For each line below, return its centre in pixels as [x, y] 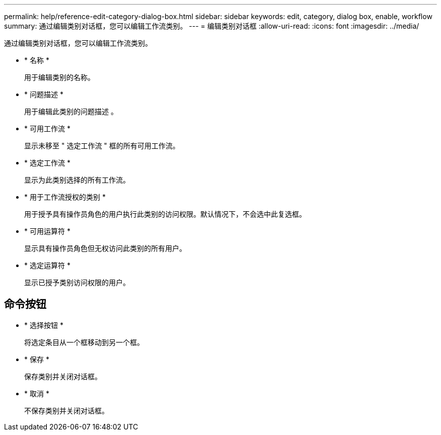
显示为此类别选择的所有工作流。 [77, 180]
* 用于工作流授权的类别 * [65, 197]
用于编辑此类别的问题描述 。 [71, 111]
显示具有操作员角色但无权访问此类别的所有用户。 [105, 248]
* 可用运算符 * [47, 231]
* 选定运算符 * [47, 265]
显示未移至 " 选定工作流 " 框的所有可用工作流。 [102, 146]
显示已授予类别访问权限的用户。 [77, 282]
